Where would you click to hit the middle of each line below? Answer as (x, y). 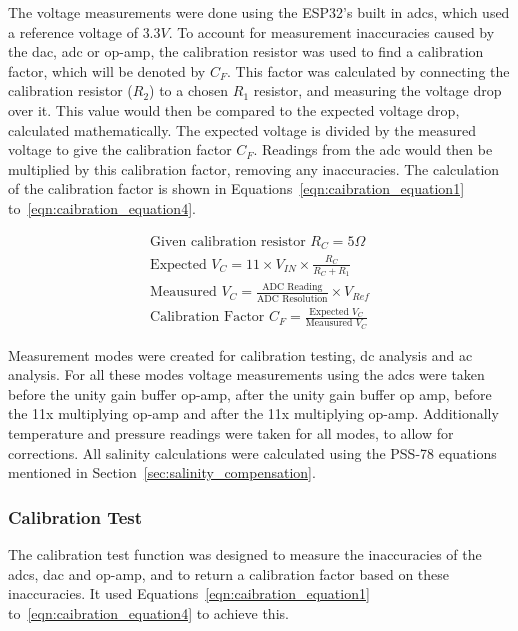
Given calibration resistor (228, 241)
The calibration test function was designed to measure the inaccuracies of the (245, 554)
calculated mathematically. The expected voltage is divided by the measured (242, 129)
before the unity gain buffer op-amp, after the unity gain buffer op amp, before (250, 393)
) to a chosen (189, 90)
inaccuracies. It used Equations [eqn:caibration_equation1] (189, 593)
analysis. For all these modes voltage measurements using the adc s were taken (246, 374)
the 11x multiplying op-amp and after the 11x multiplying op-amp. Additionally (253, 413)
